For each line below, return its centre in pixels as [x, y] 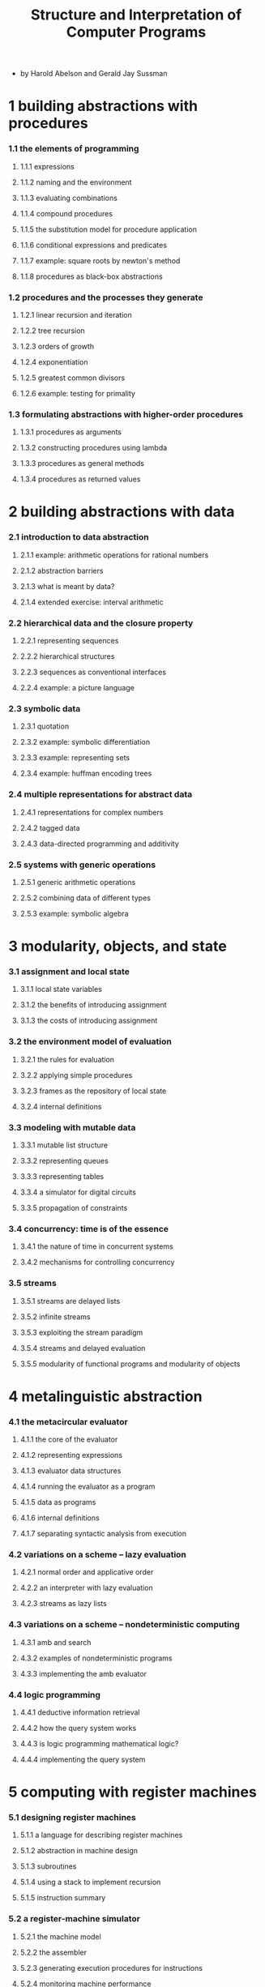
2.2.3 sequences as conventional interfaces [93, 672]
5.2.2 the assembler [53, 1952]
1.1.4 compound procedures [66, 213]
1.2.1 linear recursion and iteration [76, 314]
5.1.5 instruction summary [63, 1898]
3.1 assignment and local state [69, 972]
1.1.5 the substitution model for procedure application [108, 229]
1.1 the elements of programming [74, 149]
